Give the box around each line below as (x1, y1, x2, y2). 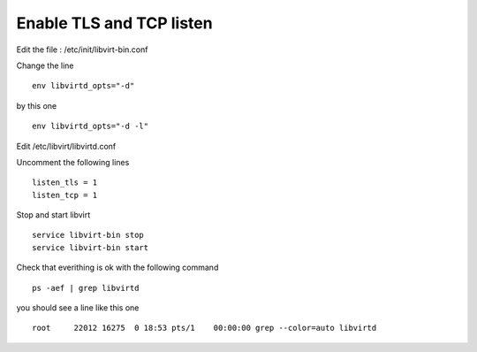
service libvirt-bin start (32, 242, 149, 252)
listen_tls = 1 (32, 178, 98, 187)
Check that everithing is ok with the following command (16, 262, 219, 273)
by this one (16, 100, 57, 111)
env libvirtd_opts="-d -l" (32, 121, 149, 132)
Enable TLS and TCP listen (16, 13, 213, 33)
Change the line (16, 60, 74, 71)
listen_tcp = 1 (32, 190, 98, 200)
